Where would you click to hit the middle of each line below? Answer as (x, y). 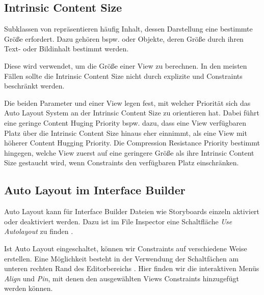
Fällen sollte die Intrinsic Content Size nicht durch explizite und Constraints (123, 76)
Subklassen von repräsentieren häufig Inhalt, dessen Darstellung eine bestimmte (128, 29)
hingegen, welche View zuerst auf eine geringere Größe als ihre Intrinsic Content (129, 152)
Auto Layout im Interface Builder (95, 190)
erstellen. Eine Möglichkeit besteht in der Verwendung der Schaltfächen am (122, 258)
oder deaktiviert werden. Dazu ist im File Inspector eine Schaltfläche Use (118, 221)
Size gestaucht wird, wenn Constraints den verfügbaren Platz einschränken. (122, 163)
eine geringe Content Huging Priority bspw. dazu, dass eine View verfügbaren (125, 122)
